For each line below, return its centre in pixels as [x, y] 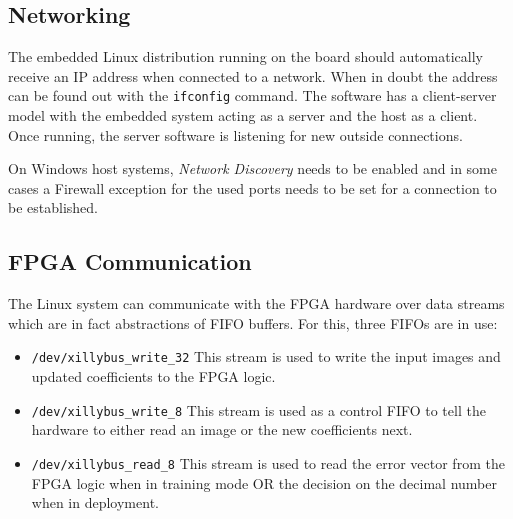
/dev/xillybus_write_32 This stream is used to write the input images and [266, 356]
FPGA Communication [130, 261]
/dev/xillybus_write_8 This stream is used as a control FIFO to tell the [258, 409]
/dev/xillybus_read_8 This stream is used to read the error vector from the [268, 462]
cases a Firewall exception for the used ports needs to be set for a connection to [252, 187]
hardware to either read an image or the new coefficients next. [222, 429]
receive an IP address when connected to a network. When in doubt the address [253, 75]
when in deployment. [95, 502]
